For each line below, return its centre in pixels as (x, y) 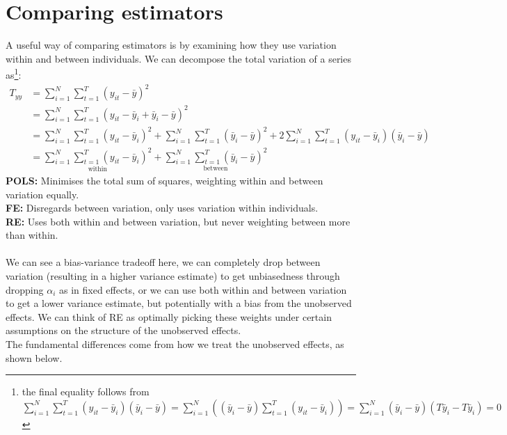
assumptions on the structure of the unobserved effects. (123, 330)
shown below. (34, 357)
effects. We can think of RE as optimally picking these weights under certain (169, 316)
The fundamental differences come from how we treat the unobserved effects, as (175, 344)
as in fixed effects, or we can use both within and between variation (203, 289)
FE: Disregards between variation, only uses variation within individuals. (162, 208)
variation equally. (42, 194)
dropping (25, 289)
